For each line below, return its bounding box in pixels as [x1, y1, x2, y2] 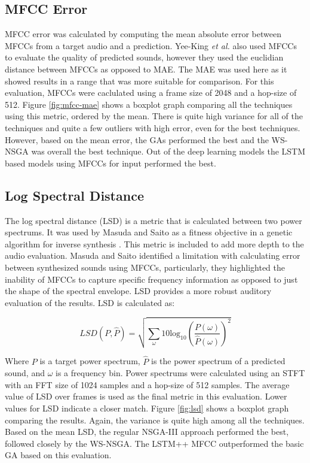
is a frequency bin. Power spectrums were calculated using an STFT [56, 367, 305, 379]
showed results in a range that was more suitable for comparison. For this [5, 74, 274, 87]
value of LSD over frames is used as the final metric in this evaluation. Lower [5, 390, 287, 403]
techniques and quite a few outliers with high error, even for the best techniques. [5, 121, 300, 134]
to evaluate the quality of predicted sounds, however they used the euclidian [5, 51, 284, 63]
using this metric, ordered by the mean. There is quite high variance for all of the [5, 110, 303, 122]
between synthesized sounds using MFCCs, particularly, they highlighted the [5, 261, 285, 273]
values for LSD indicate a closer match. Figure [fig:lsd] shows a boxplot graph [5, 402, 289, 414]
